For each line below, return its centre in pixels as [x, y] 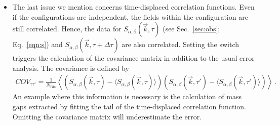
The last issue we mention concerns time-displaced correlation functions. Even [133, 7]
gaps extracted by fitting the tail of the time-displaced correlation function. [129, 106]
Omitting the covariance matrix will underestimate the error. [107, 116]
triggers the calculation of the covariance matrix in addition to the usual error [133, 58]
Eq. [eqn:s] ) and [37, 44]
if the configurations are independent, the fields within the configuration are [130, 16]
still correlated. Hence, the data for [67, 29]
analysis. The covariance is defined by [71, 68]
